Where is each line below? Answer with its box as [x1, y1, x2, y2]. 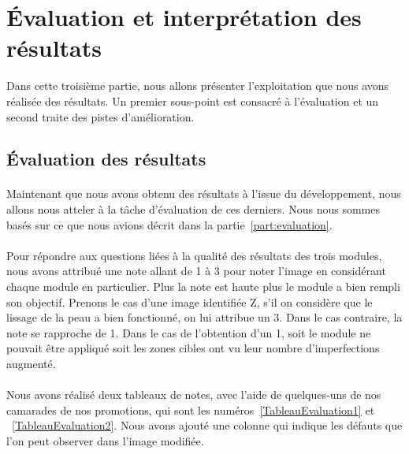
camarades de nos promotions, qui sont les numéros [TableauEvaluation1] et [6, 401, 375, 418]
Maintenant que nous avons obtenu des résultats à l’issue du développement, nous [6, 185, 401, 202]
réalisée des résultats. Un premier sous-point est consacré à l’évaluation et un [6, 92, 379, 109]
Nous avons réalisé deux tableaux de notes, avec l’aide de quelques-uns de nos [6, 386, 381, 403]
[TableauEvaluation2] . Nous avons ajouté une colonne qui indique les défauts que [12, 417, 403, 434]
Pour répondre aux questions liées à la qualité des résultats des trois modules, [6, 247, 382, 263]
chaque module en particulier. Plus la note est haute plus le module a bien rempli [6, 278, 400, 295]
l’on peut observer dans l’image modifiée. [6, 432, 204, 448]
